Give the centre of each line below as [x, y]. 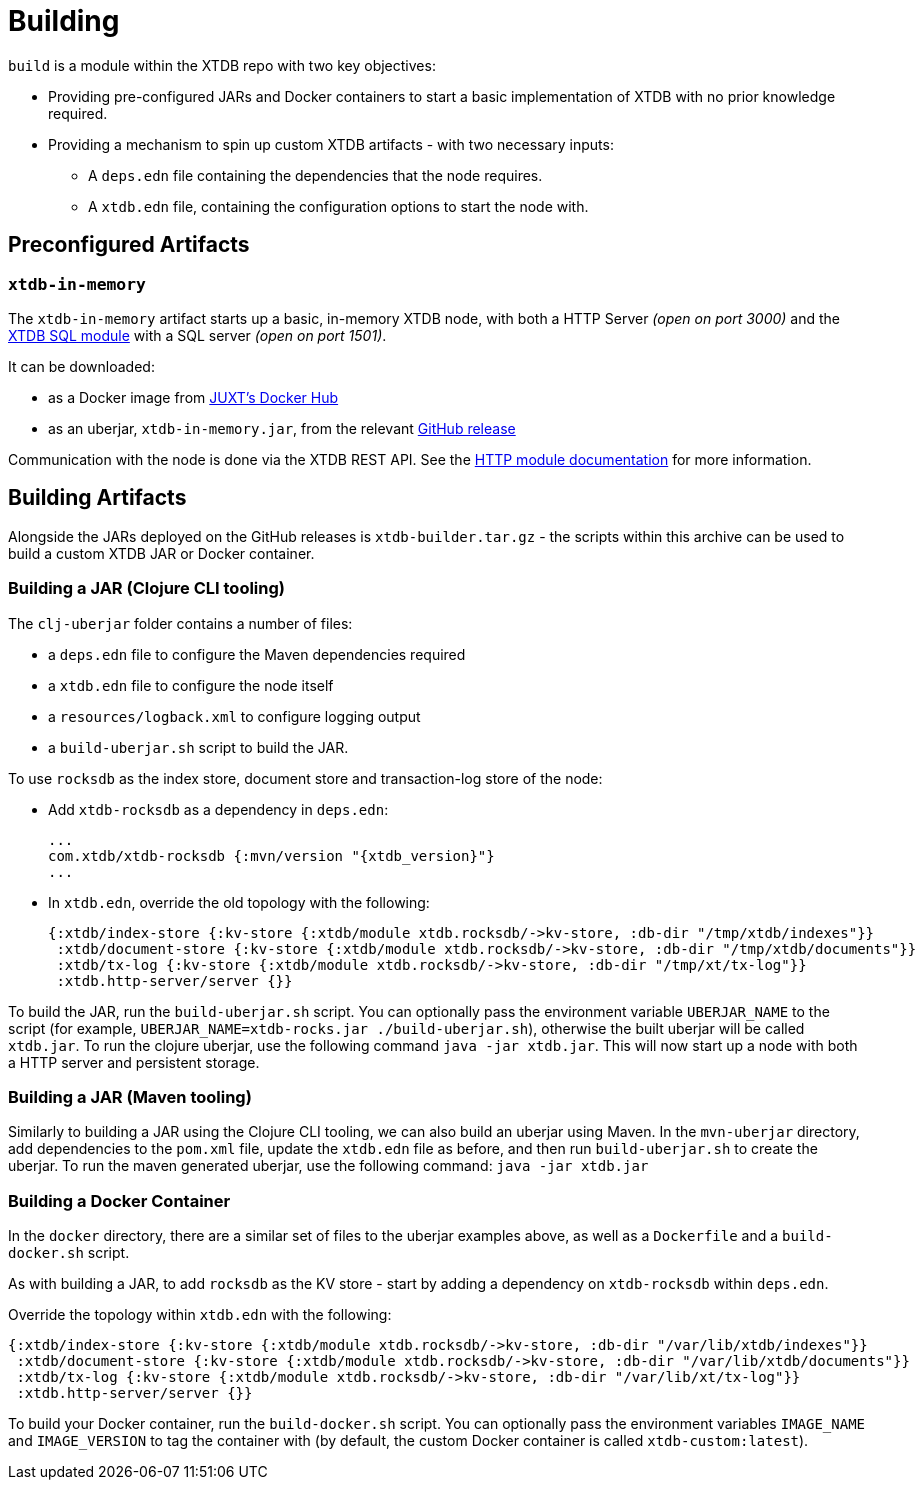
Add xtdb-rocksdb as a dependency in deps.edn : [218, 809]
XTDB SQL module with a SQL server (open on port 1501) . [197, 335]
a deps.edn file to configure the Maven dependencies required [257, 654]
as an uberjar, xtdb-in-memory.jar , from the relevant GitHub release [282, 428]
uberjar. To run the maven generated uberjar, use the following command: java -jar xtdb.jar [328, 1166]
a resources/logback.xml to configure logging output [234, 716]
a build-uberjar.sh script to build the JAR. [198, 747]
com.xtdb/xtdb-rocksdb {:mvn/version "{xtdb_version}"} [271, 855]
